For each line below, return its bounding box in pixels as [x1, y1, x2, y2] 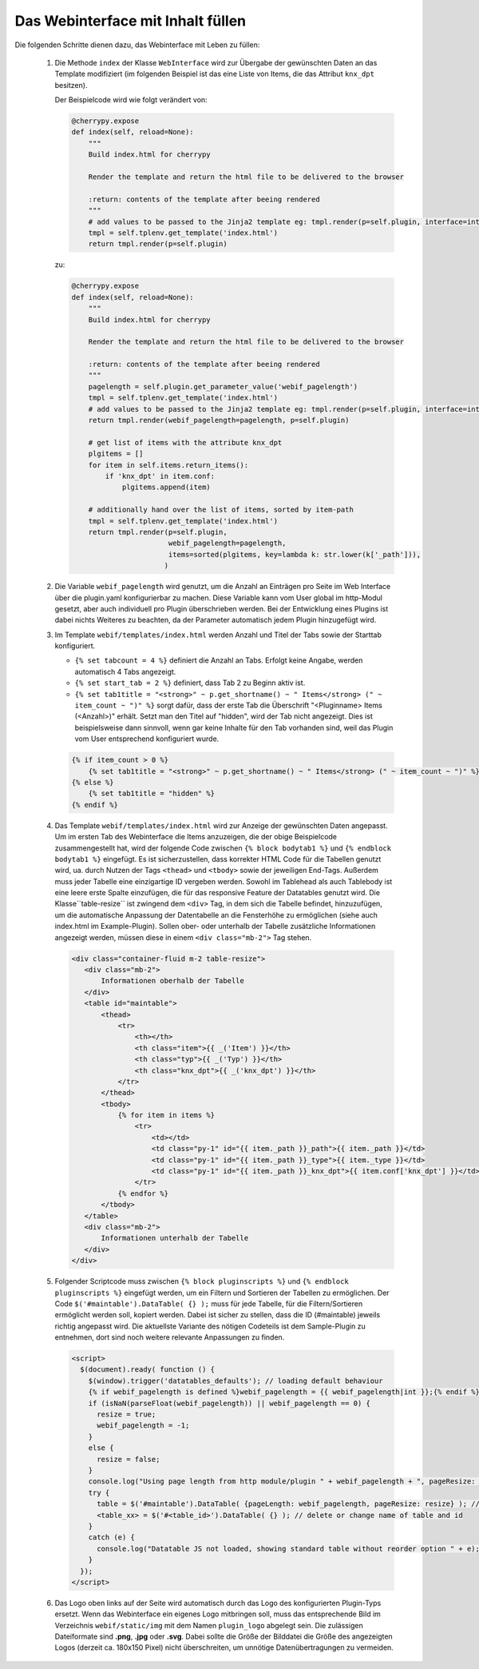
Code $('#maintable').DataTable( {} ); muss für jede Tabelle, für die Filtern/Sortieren [54, 1299, 363, 1309]
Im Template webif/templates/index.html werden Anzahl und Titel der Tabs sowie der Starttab [54, 630, 382, 639]
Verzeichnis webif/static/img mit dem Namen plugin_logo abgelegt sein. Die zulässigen [54, 1620, 363, 1630]
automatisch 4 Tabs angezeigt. [74, 667, 176, 676]
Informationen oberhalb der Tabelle [101, 976, 245, 986]
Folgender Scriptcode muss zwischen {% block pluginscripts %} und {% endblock [54, 1277, 349, 1286]
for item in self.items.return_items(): [88, 460, 249, 469]
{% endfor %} [117, 1189, 169, 1198]
